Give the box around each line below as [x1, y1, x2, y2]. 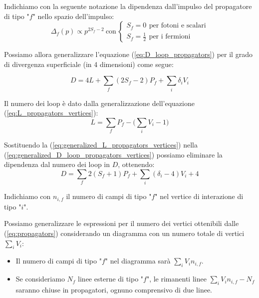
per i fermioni [149, 33, 191, 40]
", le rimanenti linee [146, 273, 207, 284]
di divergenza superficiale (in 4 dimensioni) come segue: [4, 58, 174, 69]
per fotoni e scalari [149, 22, 206, 29]
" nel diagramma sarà [105, 255, 171, 266]
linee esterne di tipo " [78, 273, 144, 284]
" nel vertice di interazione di [155, 191, 244, 201]
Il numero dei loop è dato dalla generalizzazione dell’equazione [4, 97, 195, 108]
